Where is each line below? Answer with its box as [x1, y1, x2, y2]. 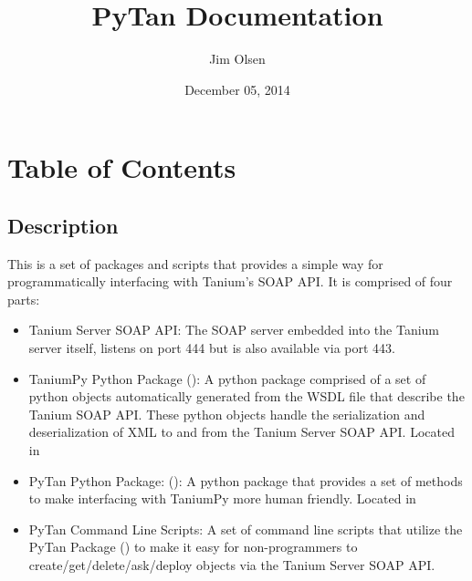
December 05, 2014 [184, 79, 290, 99]
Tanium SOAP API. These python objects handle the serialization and [28, 404, 425, 423]
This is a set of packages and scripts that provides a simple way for [7, 254, 383, 273]
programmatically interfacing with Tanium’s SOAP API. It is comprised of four [7, 272, 453, 291]
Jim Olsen [209, 49, 266, 68]
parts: [7, 289, 40, 308]
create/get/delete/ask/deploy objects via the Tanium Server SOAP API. [28, 555, 435, 575]
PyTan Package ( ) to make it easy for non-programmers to [28, 537, 358, 556]
